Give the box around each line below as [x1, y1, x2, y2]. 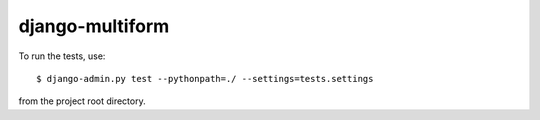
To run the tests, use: [18, 50, 106, 62]
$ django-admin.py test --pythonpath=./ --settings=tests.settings [36, 73, 374, 84]
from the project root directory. [18, 95, 146, 107]
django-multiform [18, 15, 170, 37]
